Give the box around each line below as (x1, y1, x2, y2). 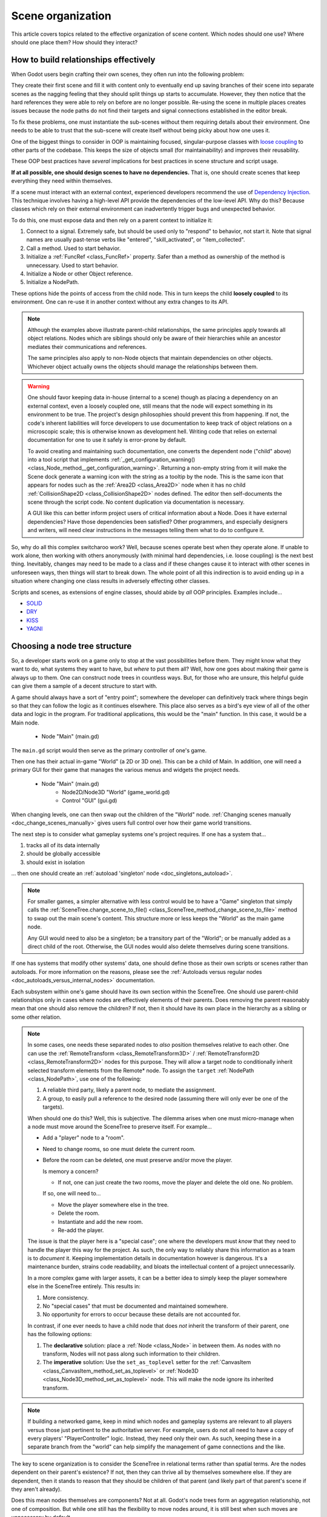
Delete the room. (58, 1209, 100, 1217)
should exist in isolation (26, 859, 85, 866)
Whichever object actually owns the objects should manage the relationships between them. (27, 363, 259, 370)
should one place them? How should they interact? (11, 38, 138, 46)
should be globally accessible (26, 850, 101, 857)
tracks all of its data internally (26, 842, 100, 849)
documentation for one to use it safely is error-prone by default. (27, 436, 187, 444)
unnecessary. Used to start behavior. (26, 262, 119, 269)
